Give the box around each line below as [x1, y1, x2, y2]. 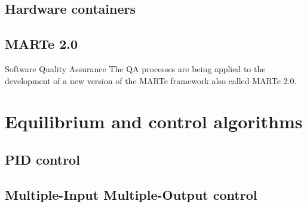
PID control [5, 150, 80, 168]
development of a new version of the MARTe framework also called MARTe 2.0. [5, 74, 297, 86]
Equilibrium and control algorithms [5, 109, 303, 134]
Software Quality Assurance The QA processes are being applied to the [5, 62, 266, 75]
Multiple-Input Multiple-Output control [5, 185, 257, 203]
